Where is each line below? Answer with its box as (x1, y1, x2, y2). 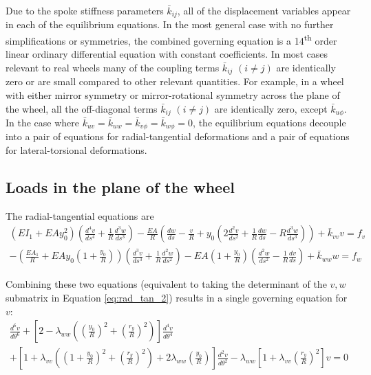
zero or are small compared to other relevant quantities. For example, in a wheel (6, 74, 344, 89)
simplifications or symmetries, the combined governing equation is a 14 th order (6, 32, 337, 47)
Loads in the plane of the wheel (6, 177, 235, 198)
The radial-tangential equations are (6, 208, 154, 223)
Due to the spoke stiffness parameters (6, 3, 164, 17)
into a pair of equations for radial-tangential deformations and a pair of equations (6, 129, 350, 144)
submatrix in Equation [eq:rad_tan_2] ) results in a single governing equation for (6, 291, 348, 305)
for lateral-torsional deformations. (6, 143, 147, 157)
